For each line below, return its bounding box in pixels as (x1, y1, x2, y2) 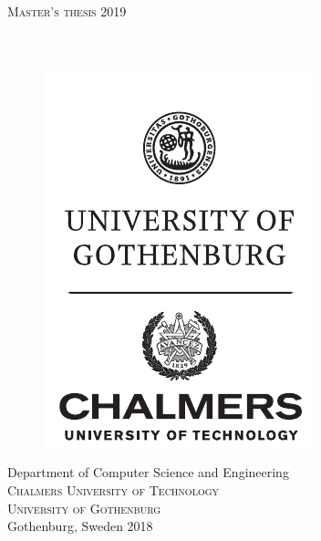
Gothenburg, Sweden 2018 (7, 516, 153, 536)
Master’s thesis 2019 (7, 2, 127, 20)
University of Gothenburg (7, 498, 161, 517)
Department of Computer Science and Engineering (7, 463, 289, 482)
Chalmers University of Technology (7, 480, 220, 499)
